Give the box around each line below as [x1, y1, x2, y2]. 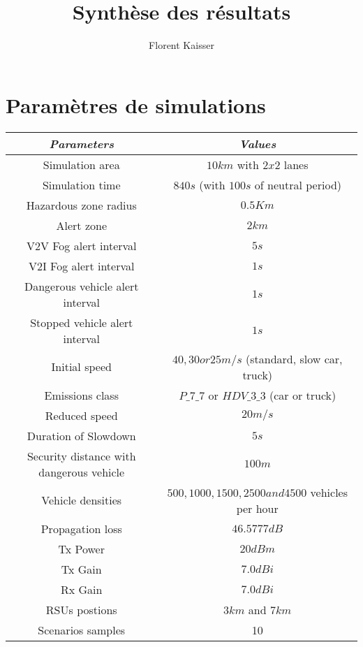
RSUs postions [45, 601, 117, 618]
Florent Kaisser [149, 38, 214, 52]
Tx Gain [61, 560, 102, 577]
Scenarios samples [38, 621, 126, 638]
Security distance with [27, 447, 136, 464]
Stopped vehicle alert [30, 314, 133, 330]
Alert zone [56, 217, 107, 233]
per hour [236, 500, 279, 516]
